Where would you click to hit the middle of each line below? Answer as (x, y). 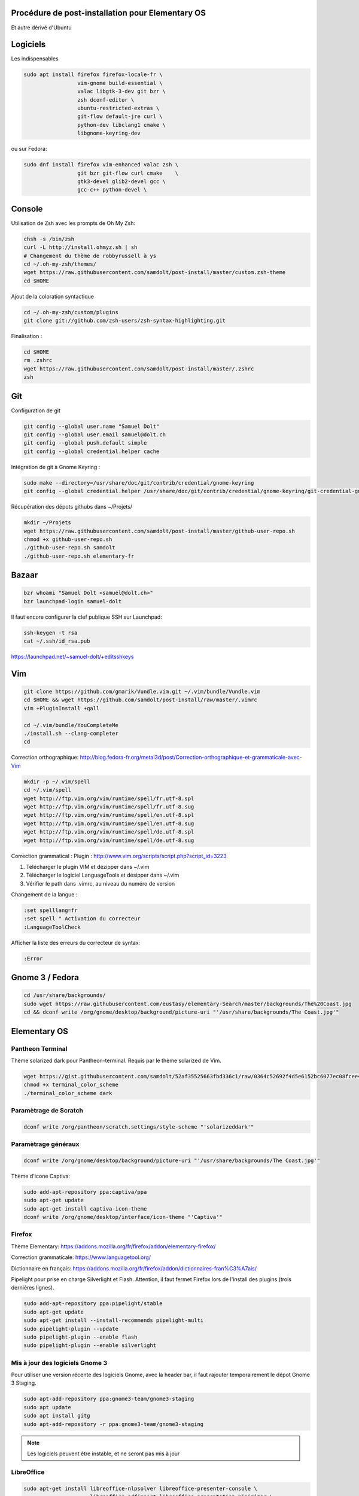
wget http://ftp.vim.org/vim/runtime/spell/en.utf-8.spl (109, 815)
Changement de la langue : (44, 895)
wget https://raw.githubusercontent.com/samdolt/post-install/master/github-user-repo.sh (159, 531)
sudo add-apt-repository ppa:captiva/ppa (85, 1192)
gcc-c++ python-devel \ (112, 190)
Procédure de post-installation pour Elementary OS (109, 13)
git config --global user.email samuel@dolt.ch (95, 435)
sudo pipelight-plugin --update (71, 1329)
